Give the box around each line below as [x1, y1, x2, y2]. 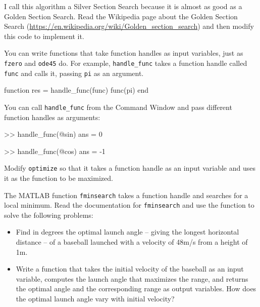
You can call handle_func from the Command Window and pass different [4, 101, 232, 112]
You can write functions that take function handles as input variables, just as [4, 48, 243, 58]
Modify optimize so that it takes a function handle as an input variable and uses [4, 163, 255, 173]
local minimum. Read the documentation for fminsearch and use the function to [4, 200, 254, 210]
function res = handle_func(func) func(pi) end [4, 85, 149, 95]
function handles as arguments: [4, 111, 100, 122]
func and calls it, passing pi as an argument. [4, 67, 144, 78]
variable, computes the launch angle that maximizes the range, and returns [16, 273, 248, 284]
